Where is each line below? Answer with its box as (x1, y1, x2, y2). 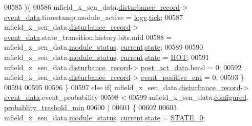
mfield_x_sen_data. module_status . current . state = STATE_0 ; (4, 112, 205, 122)
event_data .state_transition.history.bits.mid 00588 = (4, 31, 172, 42)
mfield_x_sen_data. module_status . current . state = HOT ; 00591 (4, 51, 209, 62)
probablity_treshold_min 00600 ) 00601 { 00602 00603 (4, 101, 177, 112)
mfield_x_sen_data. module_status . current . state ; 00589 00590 (4, 41, 203, 52)
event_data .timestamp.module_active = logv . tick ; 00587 (4, 11, 183, 22)
